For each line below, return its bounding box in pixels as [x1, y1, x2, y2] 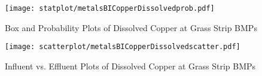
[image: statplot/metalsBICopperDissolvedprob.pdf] [5, 4, 215, 13]
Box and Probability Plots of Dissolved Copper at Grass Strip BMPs [5, 21, 257, 34]
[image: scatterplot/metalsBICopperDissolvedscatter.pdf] [5, 42, 240, 51]
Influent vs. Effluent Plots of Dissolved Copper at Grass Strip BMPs [5, 59, 256, 72]
